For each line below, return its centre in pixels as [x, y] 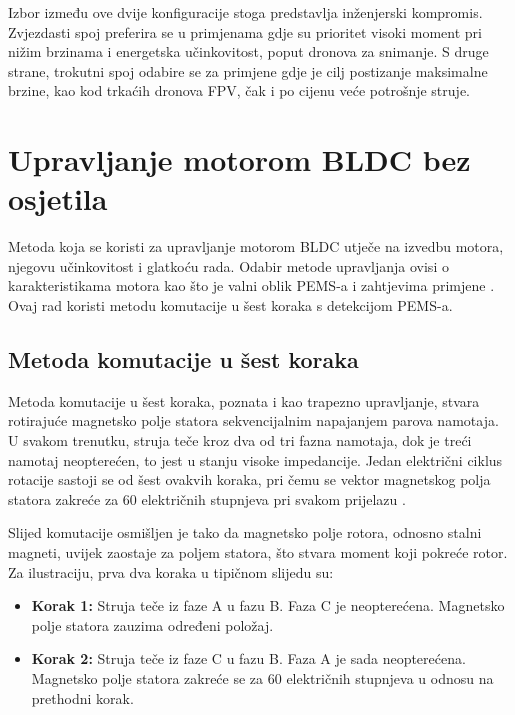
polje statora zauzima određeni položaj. [152, 624]
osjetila [58, 198]
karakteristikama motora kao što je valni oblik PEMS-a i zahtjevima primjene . [251, 285]
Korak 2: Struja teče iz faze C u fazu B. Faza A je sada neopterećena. [248, 658]
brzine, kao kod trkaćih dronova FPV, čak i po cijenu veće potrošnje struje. [239, 90]
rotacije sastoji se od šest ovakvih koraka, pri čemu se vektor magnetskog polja [249, 479]
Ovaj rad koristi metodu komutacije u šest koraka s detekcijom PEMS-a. [230, 305]
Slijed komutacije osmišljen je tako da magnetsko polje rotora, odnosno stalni [245, 532]
